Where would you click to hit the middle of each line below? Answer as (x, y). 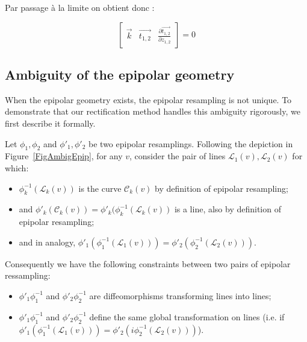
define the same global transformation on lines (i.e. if (187, 316)
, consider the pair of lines (178, 156)
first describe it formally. (50, 123)
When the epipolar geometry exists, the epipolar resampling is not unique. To (148, 99)
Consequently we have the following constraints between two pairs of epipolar (148, 263)
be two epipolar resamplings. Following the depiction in (191, 143)
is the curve (100, 188)
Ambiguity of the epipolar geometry (120, 74)
